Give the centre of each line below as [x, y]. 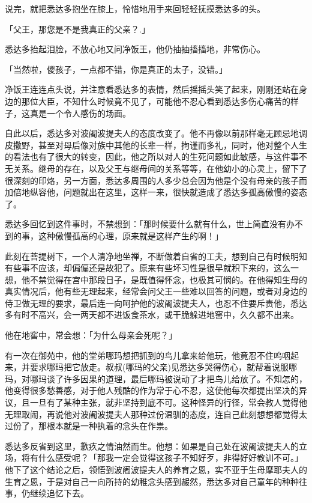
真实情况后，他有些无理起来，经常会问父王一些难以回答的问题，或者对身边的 [156, 291]
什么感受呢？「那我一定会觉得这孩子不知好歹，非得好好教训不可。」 [170, 458]
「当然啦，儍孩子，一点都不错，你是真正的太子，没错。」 [116, 69]
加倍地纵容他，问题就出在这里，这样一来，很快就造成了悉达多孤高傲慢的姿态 [156, 192]
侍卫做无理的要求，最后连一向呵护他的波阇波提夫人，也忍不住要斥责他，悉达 [156, 303]
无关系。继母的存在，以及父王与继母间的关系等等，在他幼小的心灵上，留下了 [156, 168]
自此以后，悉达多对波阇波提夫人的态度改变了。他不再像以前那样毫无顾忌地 [152, 133]
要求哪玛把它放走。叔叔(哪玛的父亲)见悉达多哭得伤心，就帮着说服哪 [163, 367]
